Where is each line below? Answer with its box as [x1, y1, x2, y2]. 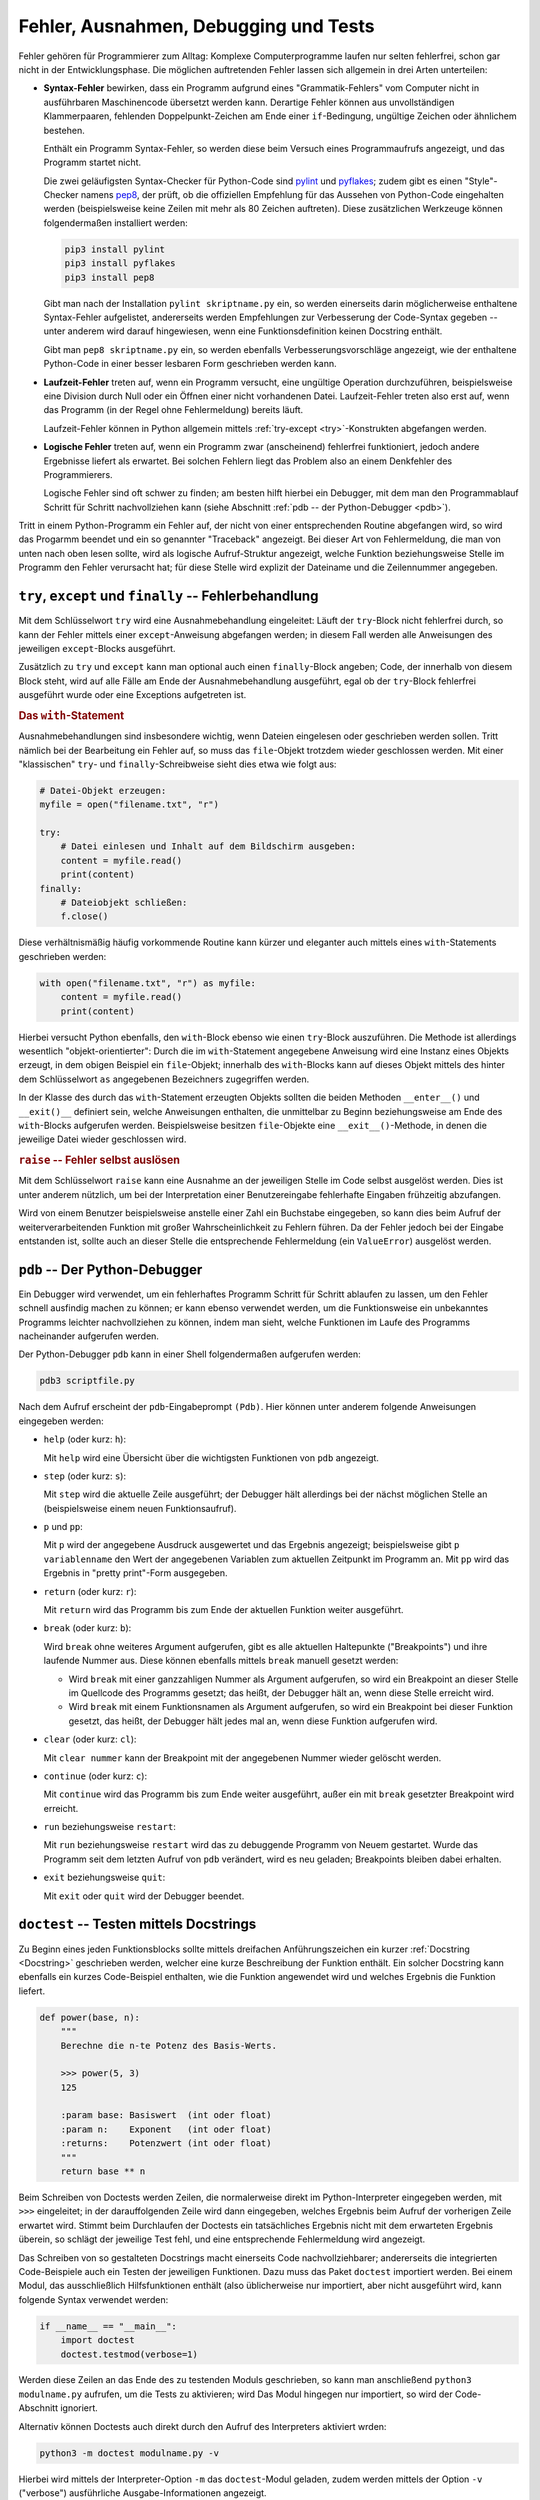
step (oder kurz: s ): [43, 1470, 127, 1482]
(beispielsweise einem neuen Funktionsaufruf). [43, 1502, 237, 1514]
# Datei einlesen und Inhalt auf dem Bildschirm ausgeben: [60, 841, 357, 852]
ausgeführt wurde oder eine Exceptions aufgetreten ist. [18, 689, 247, 701]
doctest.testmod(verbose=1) [60, 2348, 199, 2360]
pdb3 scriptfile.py [39, 1375, 135, 1387]
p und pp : [43, 1521, 84, 1533]
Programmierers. [43, 468, 114, 480]
